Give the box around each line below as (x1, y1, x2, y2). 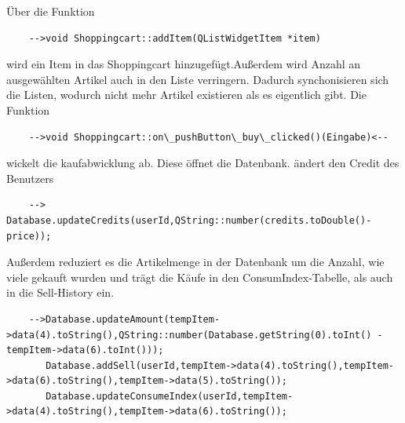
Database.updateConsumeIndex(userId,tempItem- (46, 390, 294, 402)
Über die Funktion (6, 3, 95, 19)
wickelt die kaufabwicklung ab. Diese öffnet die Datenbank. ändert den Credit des (6, 155, 400, 171)
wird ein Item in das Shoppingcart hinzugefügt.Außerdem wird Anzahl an (6, 56, 361, 72)
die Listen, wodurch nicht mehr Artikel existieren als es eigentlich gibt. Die (6, 86, 367, 103)
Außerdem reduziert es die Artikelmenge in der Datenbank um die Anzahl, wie (6, 253, 385, 270)
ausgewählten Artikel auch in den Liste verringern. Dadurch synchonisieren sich (6, 71, 389, 87)
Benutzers (6, 170, 54, 186)
